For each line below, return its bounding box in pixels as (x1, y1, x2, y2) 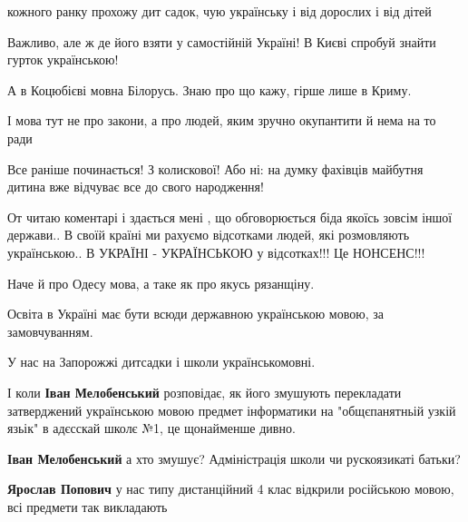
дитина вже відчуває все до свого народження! (7, 177, 264, 196)
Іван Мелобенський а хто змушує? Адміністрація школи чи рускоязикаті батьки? (7, 448, 461, 468)
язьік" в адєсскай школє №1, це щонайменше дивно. (7, 419, 296, 438)
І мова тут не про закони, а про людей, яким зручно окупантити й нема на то (7, 111, 436, 130)
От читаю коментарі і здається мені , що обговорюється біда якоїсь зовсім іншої (7, 207, 453, 226)
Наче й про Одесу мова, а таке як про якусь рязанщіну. (7, 273, 315, 292)
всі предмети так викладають (7, 497, 168, 516)
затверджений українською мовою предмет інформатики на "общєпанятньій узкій (7, 400, 456, 419)
